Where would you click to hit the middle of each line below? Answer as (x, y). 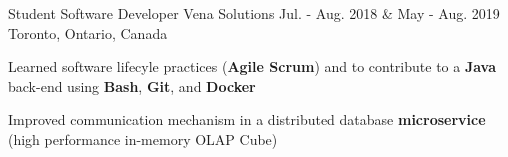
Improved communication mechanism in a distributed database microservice (247, 119)
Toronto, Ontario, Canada (88, 32)
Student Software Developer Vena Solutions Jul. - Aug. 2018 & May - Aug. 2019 (254, 13)
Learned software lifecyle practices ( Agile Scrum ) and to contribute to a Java (252, 66)
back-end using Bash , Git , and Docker (132, 85)
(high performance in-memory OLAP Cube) (143, 138)
